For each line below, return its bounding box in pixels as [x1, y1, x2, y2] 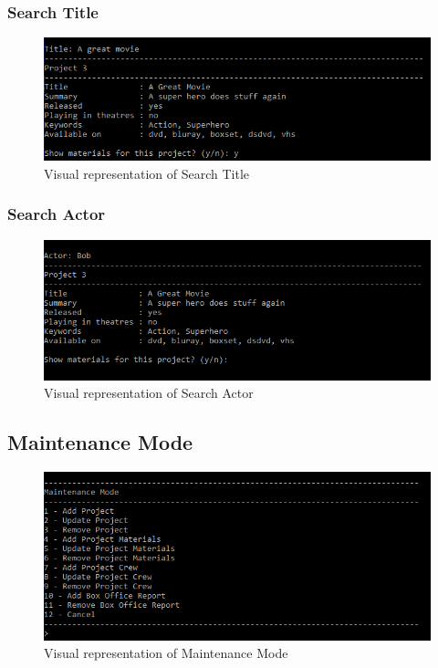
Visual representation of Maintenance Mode [44, 643, 288, 663]
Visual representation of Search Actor [44, 383, 254, 402]
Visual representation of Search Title [44, 163, 250, 183]
